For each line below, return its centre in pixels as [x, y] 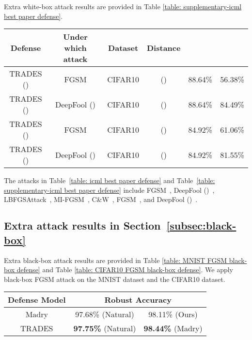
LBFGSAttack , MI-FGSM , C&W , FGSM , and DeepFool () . [101, 199]
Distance [164, 48]
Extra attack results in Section [82, 225]
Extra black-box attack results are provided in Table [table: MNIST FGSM [116, 260]
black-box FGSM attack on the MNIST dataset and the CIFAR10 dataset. [115, 279]
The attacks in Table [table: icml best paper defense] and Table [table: [110, 180]
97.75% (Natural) [105, 328]
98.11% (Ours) [173, 314]
